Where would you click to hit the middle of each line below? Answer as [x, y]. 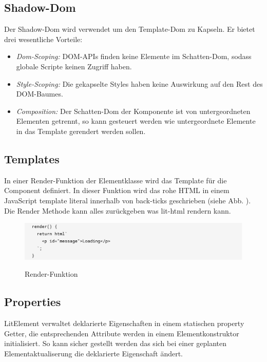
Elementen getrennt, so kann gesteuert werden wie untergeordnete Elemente [136, 121]
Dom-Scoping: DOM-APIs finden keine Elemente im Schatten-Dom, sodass [134, 56]
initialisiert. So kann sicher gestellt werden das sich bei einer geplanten [115, 343]
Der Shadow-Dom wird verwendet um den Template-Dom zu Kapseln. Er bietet [130, 29]
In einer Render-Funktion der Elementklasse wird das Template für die [116, 180]
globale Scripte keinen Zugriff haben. [74, 66]
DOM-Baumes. [40, 94]
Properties [33, 302]
